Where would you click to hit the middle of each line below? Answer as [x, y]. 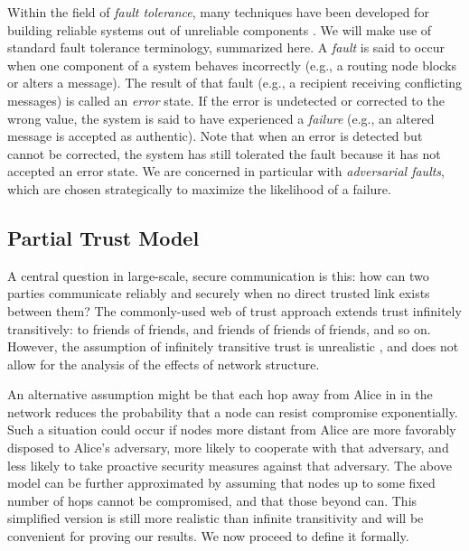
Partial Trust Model [103, 237]
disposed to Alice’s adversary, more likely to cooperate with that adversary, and [228, 448]
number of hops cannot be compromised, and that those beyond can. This [212, 500]
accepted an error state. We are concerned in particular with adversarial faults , [226, 171]
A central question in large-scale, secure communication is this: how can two [218, 275]
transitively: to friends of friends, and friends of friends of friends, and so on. [219, 328]
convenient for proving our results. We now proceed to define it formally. [208, 536]
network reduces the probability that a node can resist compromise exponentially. [233, 411]
